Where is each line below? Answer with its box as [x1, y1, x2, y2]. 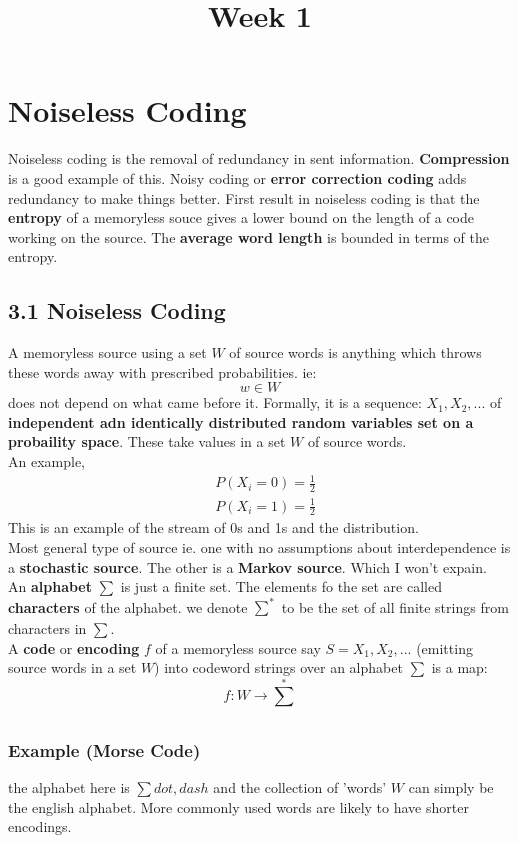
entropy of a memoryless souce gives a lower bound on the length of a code [8, 207, 474, 228]
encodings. [8, 816, 72, 837]
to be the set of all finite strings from [281, 596, 509, 617]
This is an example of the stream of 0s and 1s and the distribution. [8, 517, 419, 538]
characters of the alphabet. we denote [8, 596, 248, 617]
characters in [8, 618, 87, 639]
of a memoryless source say [155, 637, 321, 658]
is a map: [431, 657, 488, 678]
